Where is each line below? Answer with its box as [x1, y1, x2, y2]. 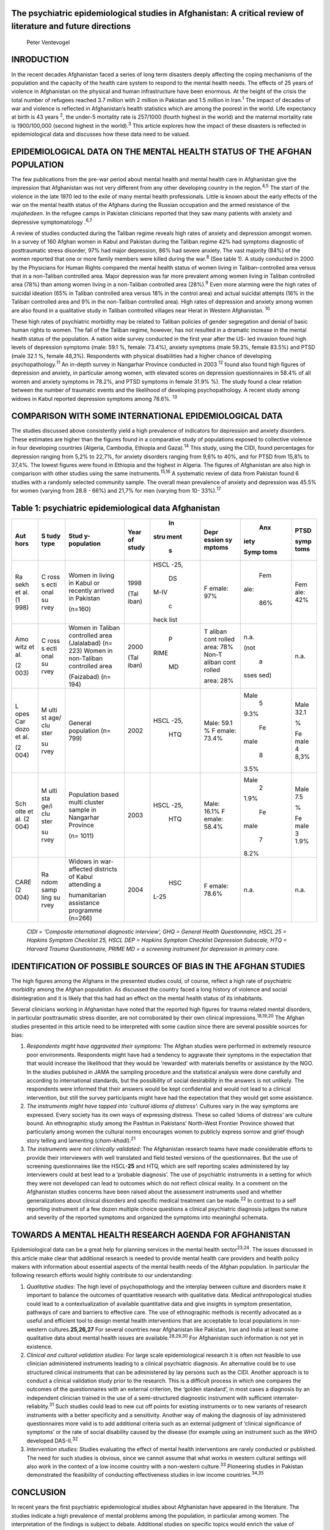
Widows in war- [68, 857, 114, 866]
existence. [26, 1343, 53, 1350]
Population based [68, 790, 119, 799]
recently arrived [68, 586, 114, 595]
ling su [41, 894, 61, 902]
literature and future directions [11, 21, 131, 32]
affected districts [68, 865, 117, 873]
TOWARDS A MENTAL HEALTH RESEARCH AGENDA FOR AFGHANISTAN [11, 1230, 290, 1241]
